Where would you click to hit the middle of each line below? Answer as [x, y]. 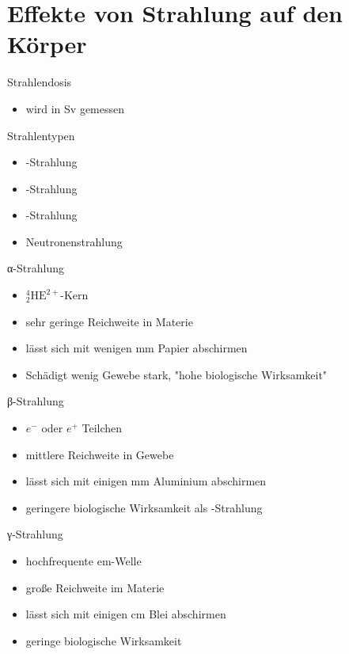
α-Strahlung [36, 268]
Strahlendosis [40, 82]
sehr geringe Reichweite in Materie [109, 321]
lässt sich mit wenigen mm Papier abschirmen [137, 348]
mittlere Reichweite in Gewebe [100, 454]
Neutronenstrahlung [74, 241]
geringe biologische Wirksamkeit [104, 640]
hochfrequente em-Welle [83, 561]
